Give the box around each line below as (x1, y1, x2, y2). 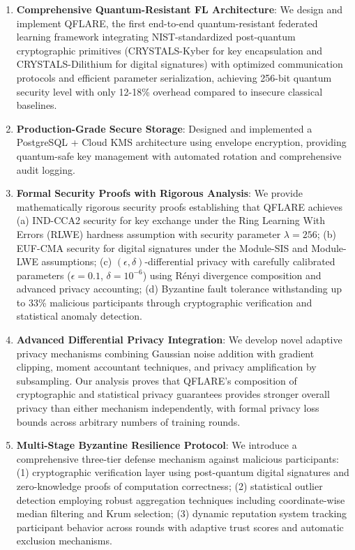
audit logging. (16, 162, 75, 177)
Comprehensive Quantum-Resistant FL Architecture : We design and (16, 2, 343, 16)
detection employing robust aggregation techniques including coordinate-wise (16, 492, 345, 507)
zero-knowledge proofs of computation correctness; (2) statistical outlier (16, 479, 323, 493)
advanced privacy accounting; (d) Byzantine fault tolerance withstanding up (16, 281, 342, 296)
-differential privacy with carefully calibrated (144, 254, 335, 269)
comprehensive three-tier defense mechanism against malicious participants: (16, 451, 339, 466)
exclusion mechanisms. (16, 533, 112, 548)
